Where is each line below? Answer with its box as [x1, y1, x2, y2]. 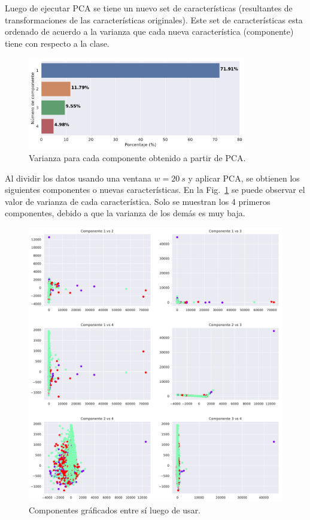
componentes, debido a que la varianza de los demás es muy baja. [5, 207, 245, 219]
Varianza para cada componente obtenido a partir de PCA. [29, 152, 246, 164]
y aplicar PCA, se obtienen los [188, 171, 300, 184]
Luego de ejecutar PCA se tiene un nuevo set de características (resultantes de [5, 2, 293, 14]
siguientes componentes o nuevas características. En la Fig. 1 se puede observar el [5, 183, 305, 196]
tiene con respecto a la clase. [5, 37, 110, 49]
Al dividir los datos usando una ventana [5, 171, 151, 184]
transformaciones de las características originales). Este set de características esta [5, 13, 303, 26]
